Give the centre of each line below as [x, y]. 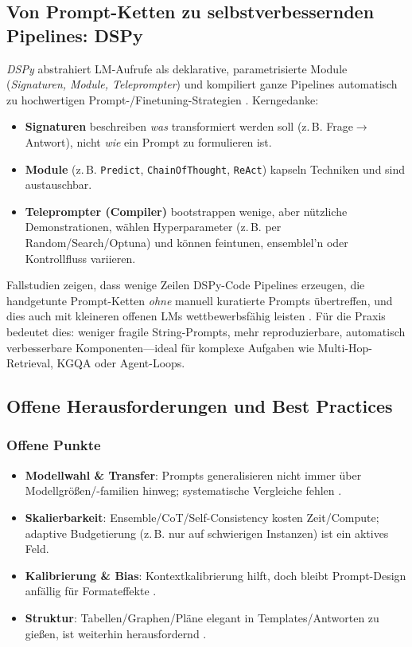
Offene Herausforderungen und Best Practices [200, 406]
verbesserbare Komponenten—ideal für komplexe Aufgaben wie [160, 347]
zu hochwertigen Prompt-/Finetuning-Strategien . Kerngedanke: [163, 99]
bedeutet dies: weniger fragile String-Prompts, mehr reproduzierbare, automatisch [206, 331]
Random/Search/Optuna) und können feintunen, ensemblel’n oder [187, 242]
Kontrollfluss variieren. [80, 258]
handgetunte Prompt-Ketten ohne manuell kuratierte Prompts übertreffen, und [200, 300]
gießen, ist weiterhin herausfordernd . [116, 633]
